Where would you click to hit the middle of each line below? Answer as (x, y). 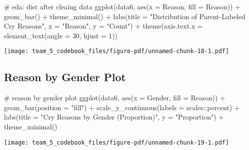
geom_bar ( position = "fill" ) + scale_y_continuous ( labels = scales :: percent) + (122, 107)
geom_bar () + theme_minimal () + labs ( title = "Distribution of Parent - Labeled (125, 16)
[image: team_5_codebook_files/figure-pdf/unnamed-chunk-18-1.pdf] (117, 51)
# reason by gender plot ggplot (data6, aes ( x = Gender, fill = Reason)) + (115, 98)
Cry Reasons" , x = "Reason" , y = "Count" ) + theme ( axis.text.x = (103, 26)
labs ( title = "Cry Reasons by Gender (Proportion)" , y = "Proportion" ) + (114, 117)
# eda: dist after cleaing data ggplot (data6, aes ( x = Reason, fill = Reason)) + (122, 6)
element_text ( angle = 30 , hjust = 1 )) (61, 35)
